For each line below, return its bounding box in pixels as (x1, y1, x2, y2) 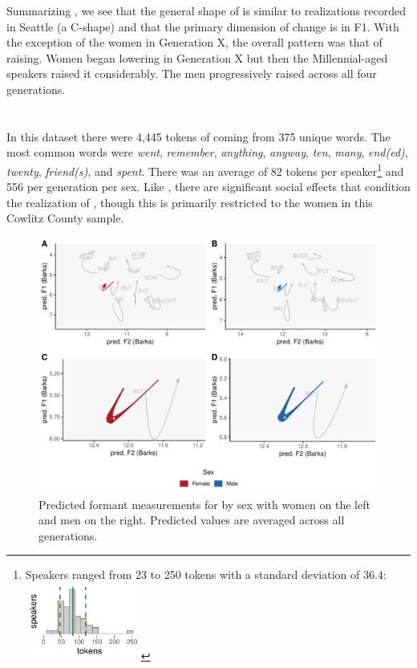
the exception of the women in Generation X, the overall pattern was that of (6, 34, 383, 51)
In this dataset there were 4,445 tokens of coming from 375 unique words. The (6, 128, 391, 145)
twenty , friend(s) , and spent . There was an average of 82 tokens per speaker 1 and (6, 160, 404, 179)
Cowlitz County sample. (6, 210, 124, 226)
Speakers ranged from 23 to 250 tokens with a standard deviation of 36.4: (25, 566, 387, 583)
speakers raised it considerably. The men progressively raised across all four (6, 65, 377, 82)
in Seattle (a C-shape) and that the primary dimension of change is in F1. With (6, 18, 399, 35)
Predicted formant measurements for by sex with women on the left (38, 495, 370, 512)
